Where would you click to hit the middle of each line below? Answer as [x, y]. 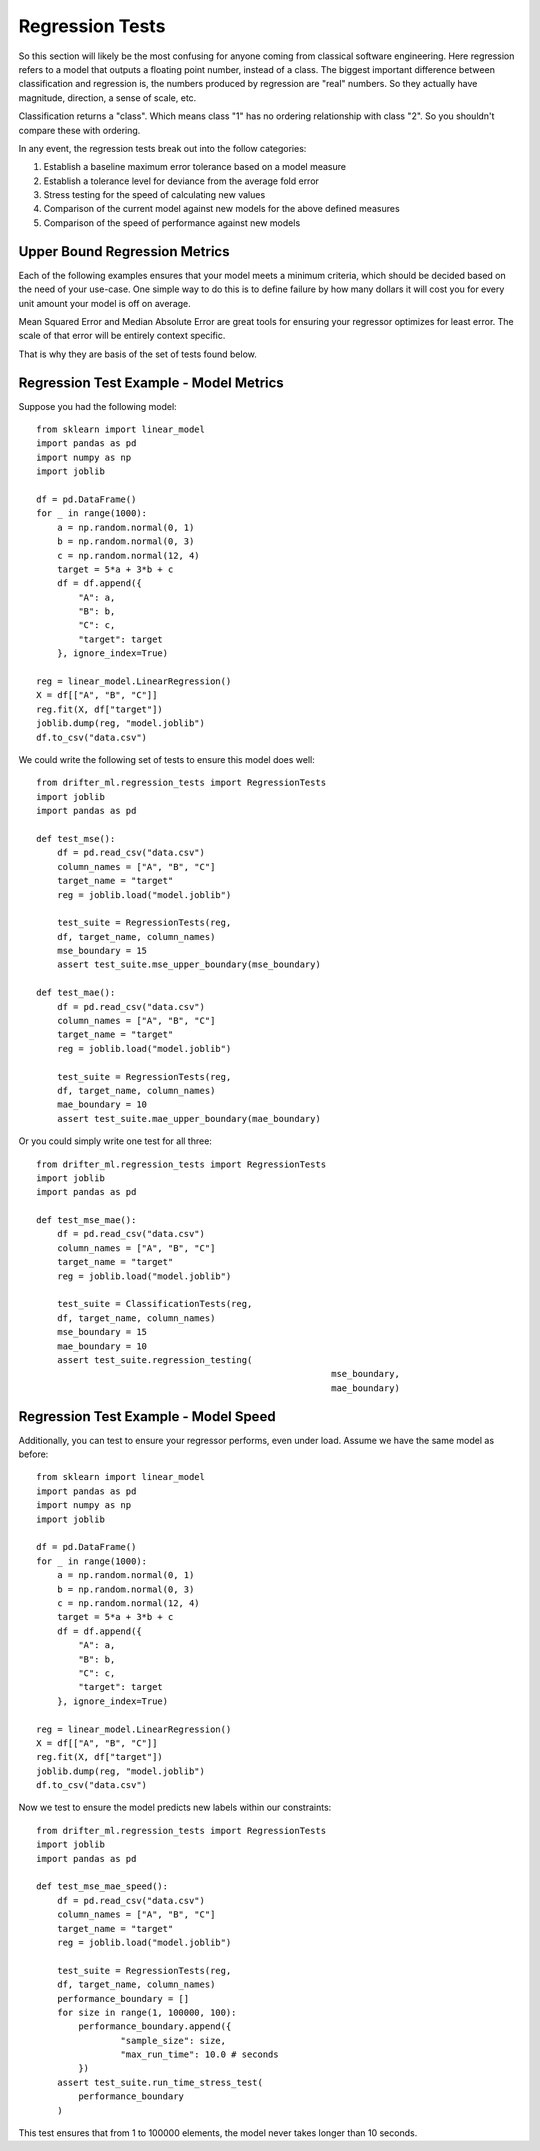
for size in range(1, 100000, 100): [146, 2012]
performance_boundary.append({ [155, 2026]
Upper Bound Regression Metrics [124, 251]
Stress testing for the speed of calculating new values [154, 195]
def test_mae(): [76, 993]
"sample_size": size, [173, 2040]
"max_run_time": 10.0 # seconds [199, 2054]
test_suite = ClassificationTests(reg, [154, 1304]
